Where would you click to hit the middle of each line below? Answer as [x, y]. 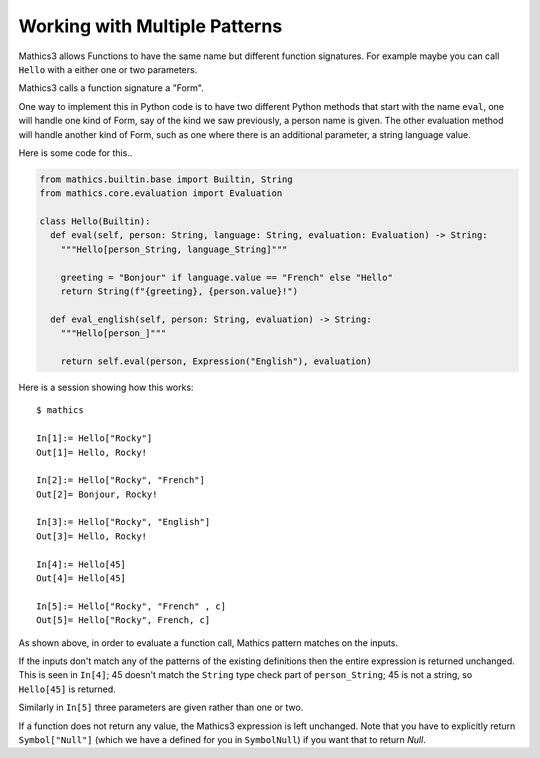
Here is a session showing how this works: [106, 387]
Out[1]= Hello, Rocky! [92, 452]
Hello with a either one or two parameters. [108, 69]
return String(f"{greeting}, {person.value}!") [179, 291]
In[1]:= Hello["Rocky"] [94, 438]
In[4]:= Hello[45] [81, 564]
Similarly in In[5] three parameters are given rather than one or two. [161, 707]
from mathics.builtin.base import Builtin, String [166, 179]
